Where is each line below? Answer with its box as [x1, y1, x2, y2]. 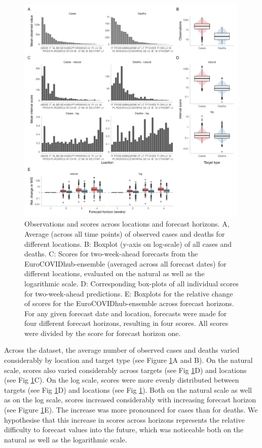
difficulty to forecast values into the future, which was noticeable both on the [4, 424, 244, 435]
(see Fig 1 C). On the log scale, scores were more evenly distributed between [4, 375, 239, 385]
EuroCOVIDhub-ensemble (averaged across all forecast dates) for [24, 258, 227, 269]
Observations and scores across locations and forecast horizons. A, [24, 218, 230, 229]
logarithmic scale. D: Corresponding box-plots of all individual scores [24, 278, 239, 288]
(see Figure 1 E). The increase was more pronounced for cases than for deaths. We [4, 404, 258, 415]
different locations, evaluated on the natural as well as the [24, 268, 205, 279]
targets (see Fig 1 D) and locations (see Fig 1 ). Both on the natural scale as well [4, 384, 252, 395]
